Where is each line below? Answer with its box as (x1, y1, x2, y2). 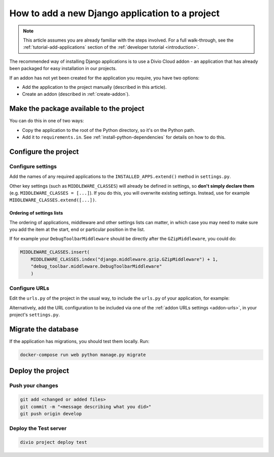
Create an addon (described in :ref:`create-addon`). (22, 91, 130, 97)
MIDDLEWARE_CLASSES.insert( (20, 249, 90, 255)
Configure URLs (9, 285, 49, 292)
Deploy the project (9, 367, 70, 375)
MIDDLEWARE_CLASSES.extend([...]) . (9, 197, 96, 203)
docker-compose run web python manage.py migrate (20, 352, 146, 358)
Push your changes (9, 382, 58, 389)
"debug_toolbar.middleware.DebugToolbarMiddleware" (30, 264, 162, 269)
